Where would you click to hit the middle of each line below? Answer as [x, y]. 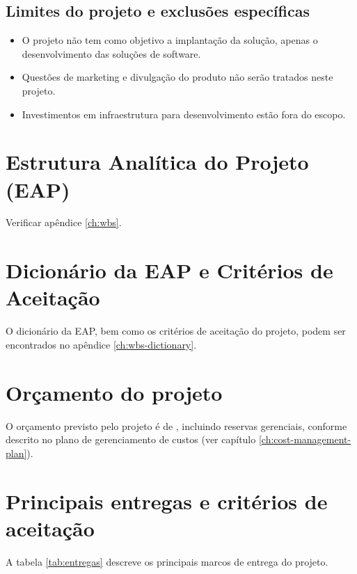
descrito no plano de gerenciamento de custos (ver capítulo [131, 439]
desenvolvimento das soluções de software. [111, 53]
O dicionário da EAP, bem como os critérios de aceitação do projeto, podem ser [176, 331]
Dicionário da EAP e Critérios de [169, 270]
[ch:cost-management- [305, 439]
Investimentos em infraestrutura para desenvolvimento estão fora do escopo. [184, 114]
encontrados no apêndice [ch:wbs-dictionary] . [101, 344]
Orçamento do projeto [114, 392]
